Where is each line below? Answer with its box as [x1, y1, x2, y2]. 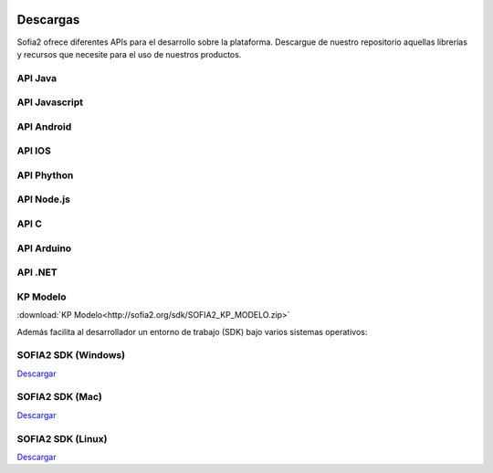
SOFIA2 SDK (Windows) [16, 349, 126, 362]
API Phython [16, 169, 74, 182]
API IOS [16, 144, 52, 157]
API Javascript [16, 96, 84, 109]
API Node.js [16, 193, 70, 205]
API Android [16, 120, 72, 132]
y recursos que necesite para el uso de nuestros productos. [16, 48, 242, 59]
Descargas [16, 12, 80, 27]
